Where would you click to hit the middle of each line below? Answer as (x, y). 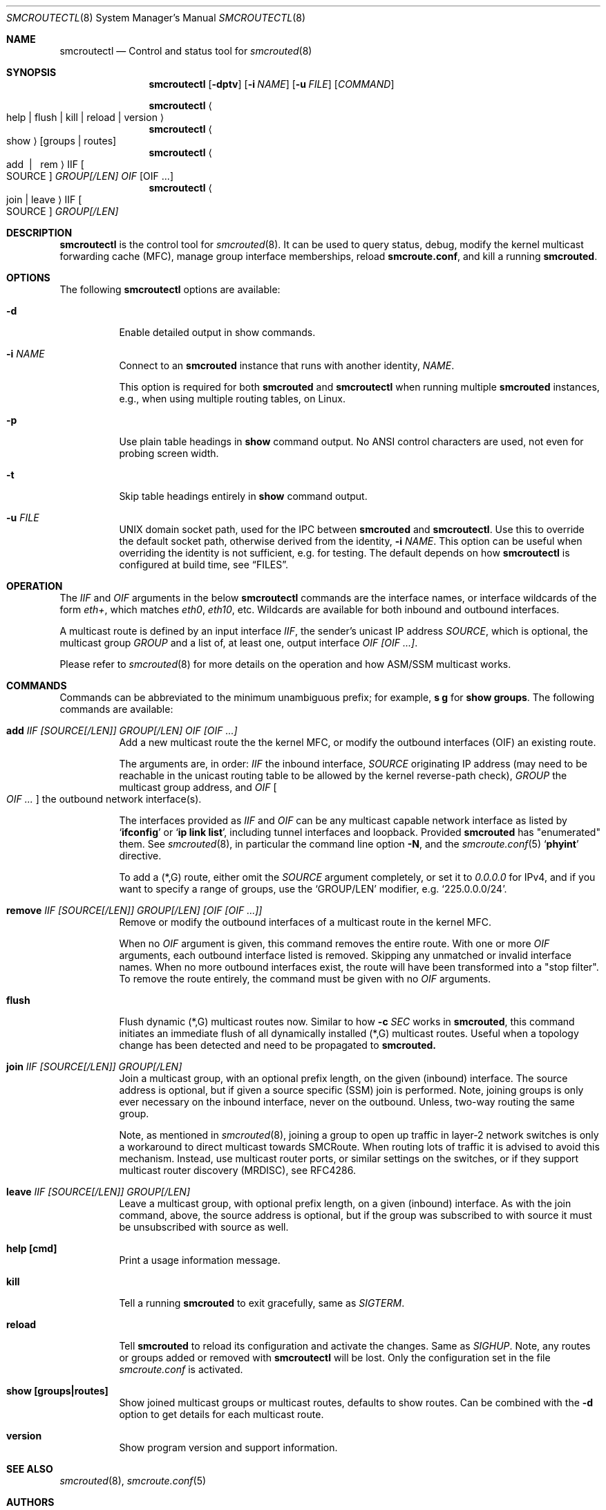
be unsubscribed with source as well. (204, 1227)
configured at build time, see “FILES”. (204, 565)
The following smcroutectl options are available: (170, 289)
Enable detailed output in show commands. (217, 332)
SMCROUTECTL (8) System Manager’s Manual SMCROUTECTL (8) (156, 18)
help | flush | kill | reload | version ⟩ (85, 117)
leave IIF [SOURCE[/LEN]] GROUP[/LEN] (98, 1192)
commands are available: (116, 709)
